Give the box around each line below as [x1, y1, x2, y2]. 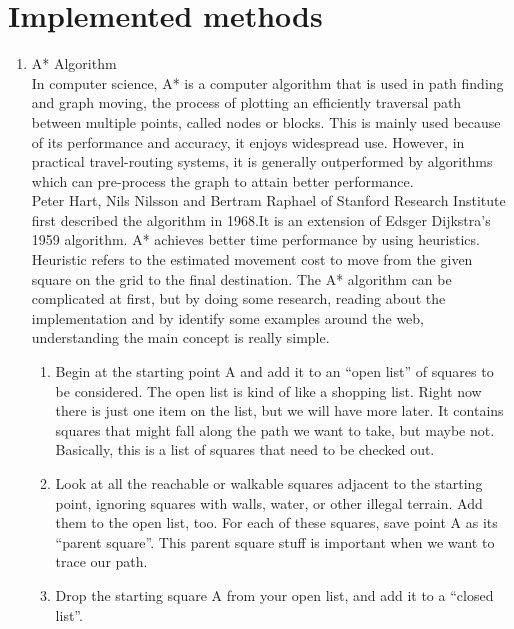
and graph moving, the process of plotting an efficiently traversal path [31, 92, 462, 113]
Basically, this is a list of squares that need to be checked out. [55, 439, 435, 460]
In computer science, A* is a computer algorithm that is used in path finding [31, 72, 504, 93]
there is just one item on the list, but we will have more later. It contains [55, 400, 504, 421]
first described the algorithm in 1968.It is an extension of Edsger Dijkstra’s [31, 209, 491, 230]
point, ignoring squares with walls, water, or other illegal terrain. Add [55, 492, 483, 513]
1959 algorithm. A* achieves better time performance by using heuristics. [31, 229, 480, 250]
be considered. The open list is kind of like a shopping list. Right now [55, 380, 482, 401]
